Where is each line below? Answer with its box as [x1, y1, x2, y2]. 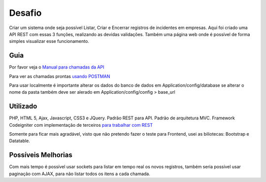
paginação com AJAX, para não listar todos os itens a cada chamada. [9, 171, 150, 177]
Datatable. [9, 138, 31, 144]
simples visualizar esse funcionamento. [9, 38, 90, 44]
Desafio [9, 7, 42, 18]
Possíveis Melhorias [9, 151, 72, 159]
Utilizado [9, 102, 37, 110]
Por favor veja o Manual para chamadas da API [9, 64, 104, 70]
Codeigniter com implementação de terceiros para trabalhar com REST [9, 122, 153, 128]
